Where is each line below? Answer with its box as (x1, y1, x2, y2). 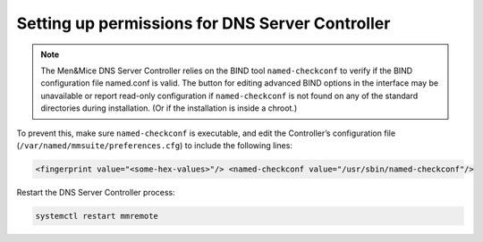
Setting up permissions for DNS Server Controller (16, 13, 391, 33)
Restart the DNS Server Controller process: (16, 187, 176, 197)
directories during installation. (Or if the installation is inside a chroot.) (40, 103, 298, 113)
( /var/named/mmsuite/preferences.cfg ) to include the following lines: (16, 139, 292, 151)
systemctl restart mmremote (35, 211, 158, 221)
